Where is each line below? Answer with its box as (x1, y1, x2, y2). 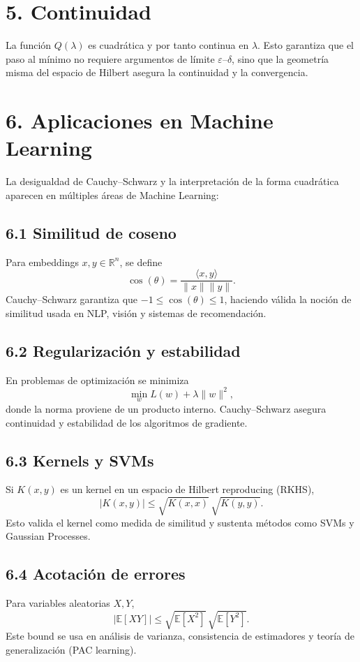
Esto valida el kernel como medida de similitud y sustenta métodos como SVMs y (6, 515, 354, 529)
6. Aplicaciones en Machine (6, 106, 273, 135)
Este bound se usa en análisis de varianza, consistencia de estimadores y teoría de (6, 628, 354, 643)
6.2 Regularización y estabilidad (6, 339, 241, 361)
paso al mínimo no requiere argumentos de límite (6, 51, 215, 66)
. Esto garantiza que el (257, 38, 354, 52)
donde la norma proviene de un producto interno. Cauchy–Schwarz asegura (6, 401, 327, 415)
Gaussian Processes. (6, 529, 91, 543)
